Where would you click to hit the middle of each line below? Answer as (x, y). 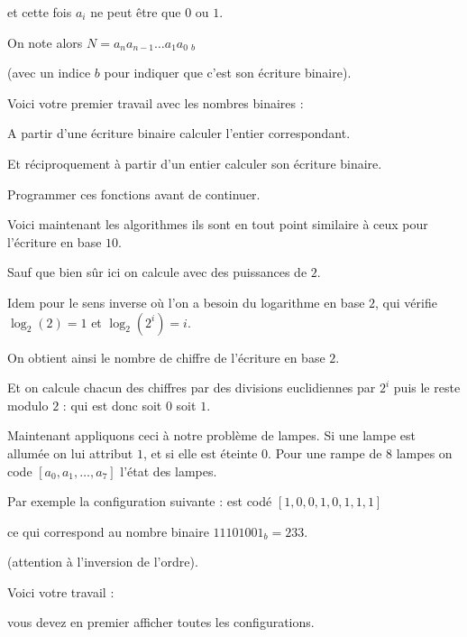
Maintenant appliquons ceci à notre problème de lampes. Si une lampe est (211, 435)
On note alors (45, 42)
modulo (28, 405)
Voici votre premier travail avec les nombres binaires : (156, 102)
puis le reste (427, 388)
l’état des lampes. (169, 471)
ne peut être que (136, 12)
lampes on (424, 452)
